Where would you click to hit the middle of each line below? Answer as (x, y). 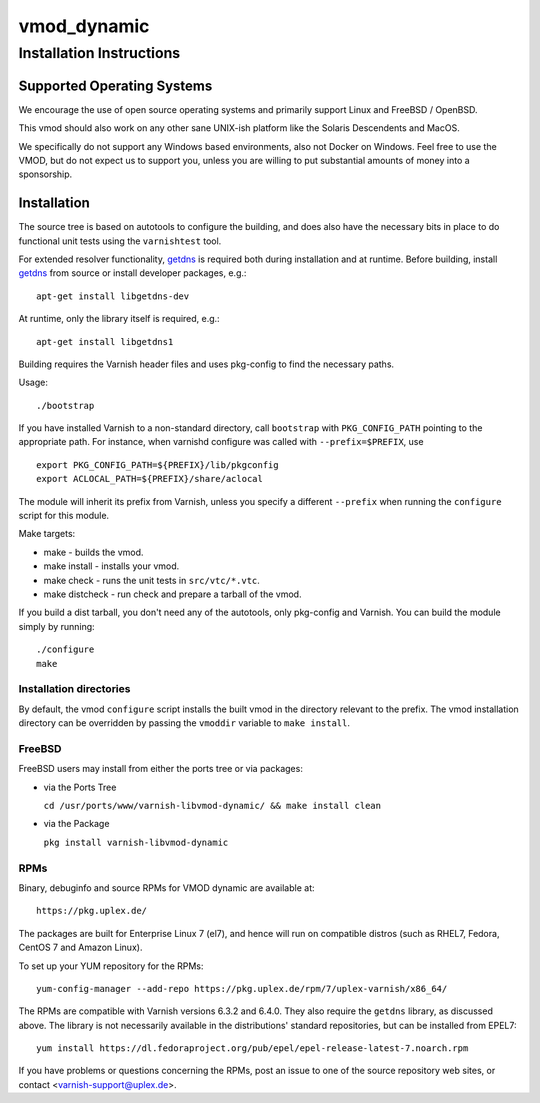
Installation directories (74, 689)
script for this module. (64, 516)
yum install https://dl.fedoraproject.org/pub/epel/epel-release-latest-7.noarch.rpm (252, 1048)
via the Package (76, 824)
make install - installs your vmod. (111, 566)
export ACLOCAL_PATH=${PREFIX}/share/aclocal (150, 479)
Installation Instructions (99, 53)
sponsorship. (45, 174)
